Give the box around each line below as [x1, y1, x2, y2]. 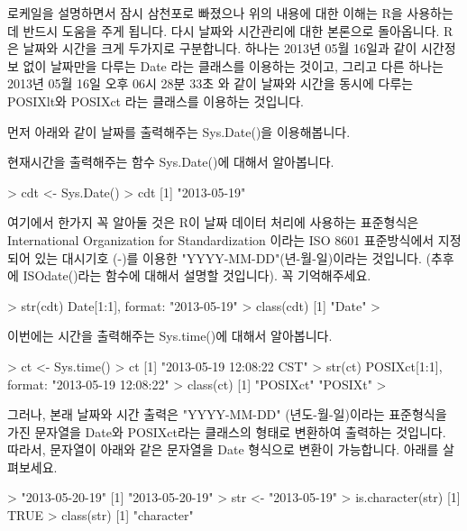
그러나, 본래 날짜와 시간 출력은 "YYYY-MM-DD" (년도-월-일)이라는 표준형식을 [7, 405, 447, 424]
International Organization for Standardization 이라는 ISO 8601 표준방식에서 [7, 230, 435, 249]
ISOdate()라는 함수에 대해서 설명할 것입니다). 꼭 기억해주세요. [23, 266, 371, 285]
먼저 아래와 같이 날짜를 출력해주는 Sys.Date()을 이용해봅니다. [7, 122, 351, 141]
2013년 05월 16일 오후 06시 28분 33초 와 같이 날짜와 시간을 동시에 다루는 [7, 74, 414, 93]
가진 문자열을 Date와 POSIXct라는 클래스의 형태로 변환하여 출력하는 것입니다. [7, 422, 446, 441]
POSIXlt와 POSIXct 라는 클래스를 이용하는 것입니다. [7, 91, 304, 110]
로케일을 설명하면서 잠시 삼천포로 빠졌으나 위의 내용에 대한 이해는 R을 [7, 4, 403, 22]
